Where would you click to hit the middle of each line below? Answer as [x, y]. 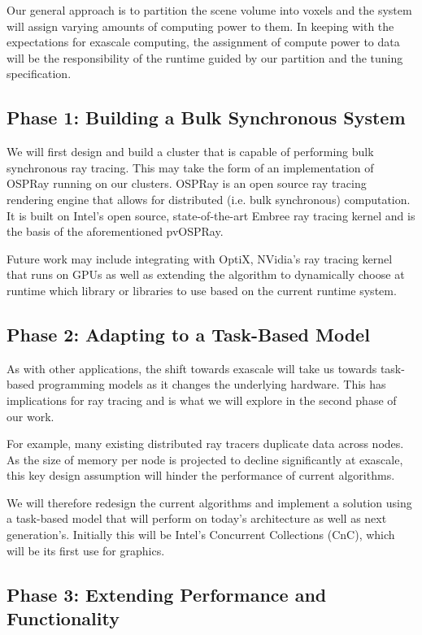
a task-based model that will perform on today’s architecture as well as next [197, 518]
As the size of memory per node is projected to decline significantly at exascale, [205, 459]
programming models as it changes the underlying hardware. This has [212, 384]
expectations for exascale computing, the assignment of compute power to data [203, 42]
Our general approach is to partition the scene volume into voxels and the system [209, 10]
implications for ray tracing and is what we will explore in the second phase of [202, 400]
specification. [39, 74]
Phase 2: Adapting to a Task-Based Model [188, 334]
